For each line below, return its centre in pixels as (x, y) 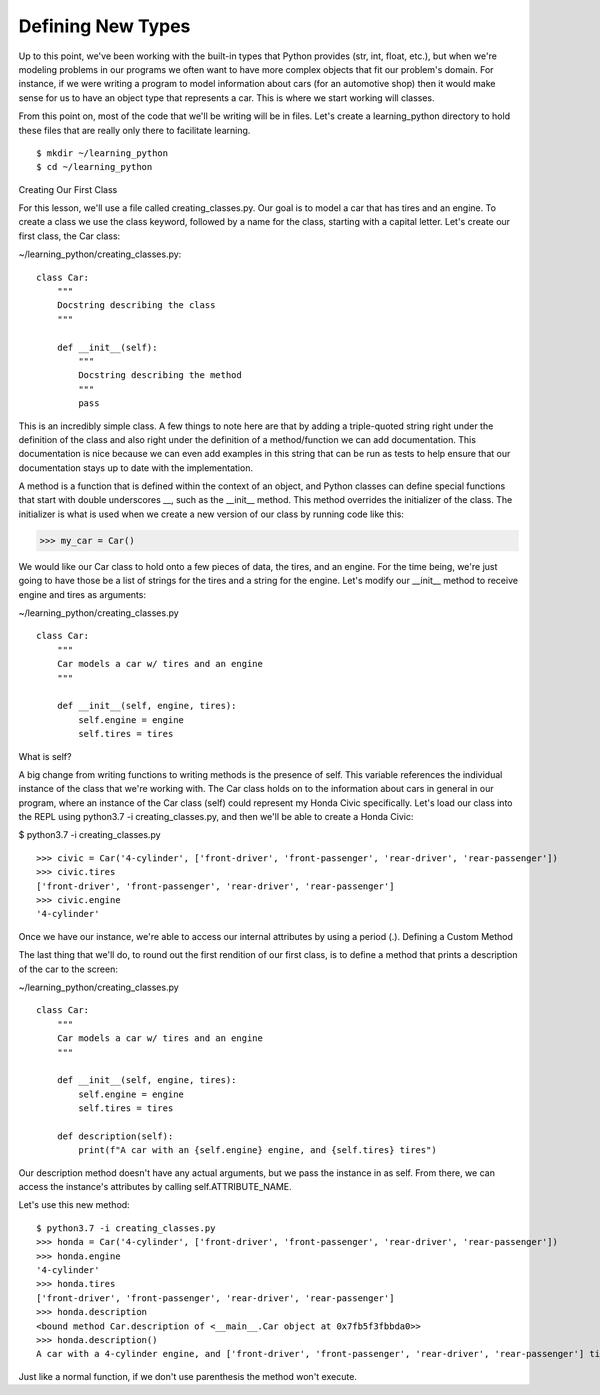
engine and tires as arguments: (82, 594)
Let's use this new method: (74, 1205)
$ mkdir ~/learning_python (102, 153)
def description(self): (115, 1136)
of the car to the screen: (68, 969)
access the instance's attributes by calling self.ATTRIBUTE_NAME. (155, 1187)
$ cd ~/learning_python (94, 167)
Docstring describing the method (160, 375)
